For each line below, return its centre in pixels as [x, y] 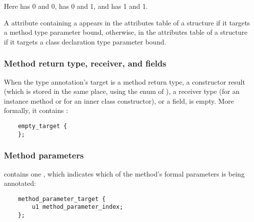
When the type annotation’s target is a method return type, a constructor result [125, 81]
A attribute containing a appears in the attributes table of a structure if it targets [127, 22]
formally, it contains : [36, 110]
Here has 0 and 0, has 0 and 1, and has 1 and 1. [76, 6]
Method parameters [44, 155]
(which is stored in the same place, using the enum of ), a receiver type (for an [122, 91]
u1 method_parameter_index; [78, 207]
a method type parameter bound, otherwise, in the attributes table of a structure [126, 32]
